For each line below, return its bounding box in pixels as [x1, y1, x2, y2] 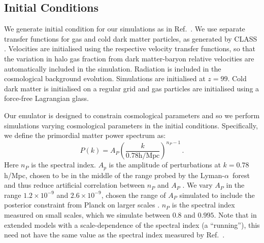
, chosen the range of [101, 189, 166, 200]
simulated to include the [179, 189, 255, 200]
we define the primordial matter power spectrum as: [4, 130, 166, 141]
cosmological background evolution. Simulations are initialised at [4, 73, 206, 84]
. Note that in [214, 210, 257, 220]
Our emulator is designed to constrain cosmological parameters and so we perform [4, 110, 260, 120]
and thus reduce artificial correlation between [4, 180, 145, 190]
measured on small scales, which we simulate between [4, 210, 171, 220]
